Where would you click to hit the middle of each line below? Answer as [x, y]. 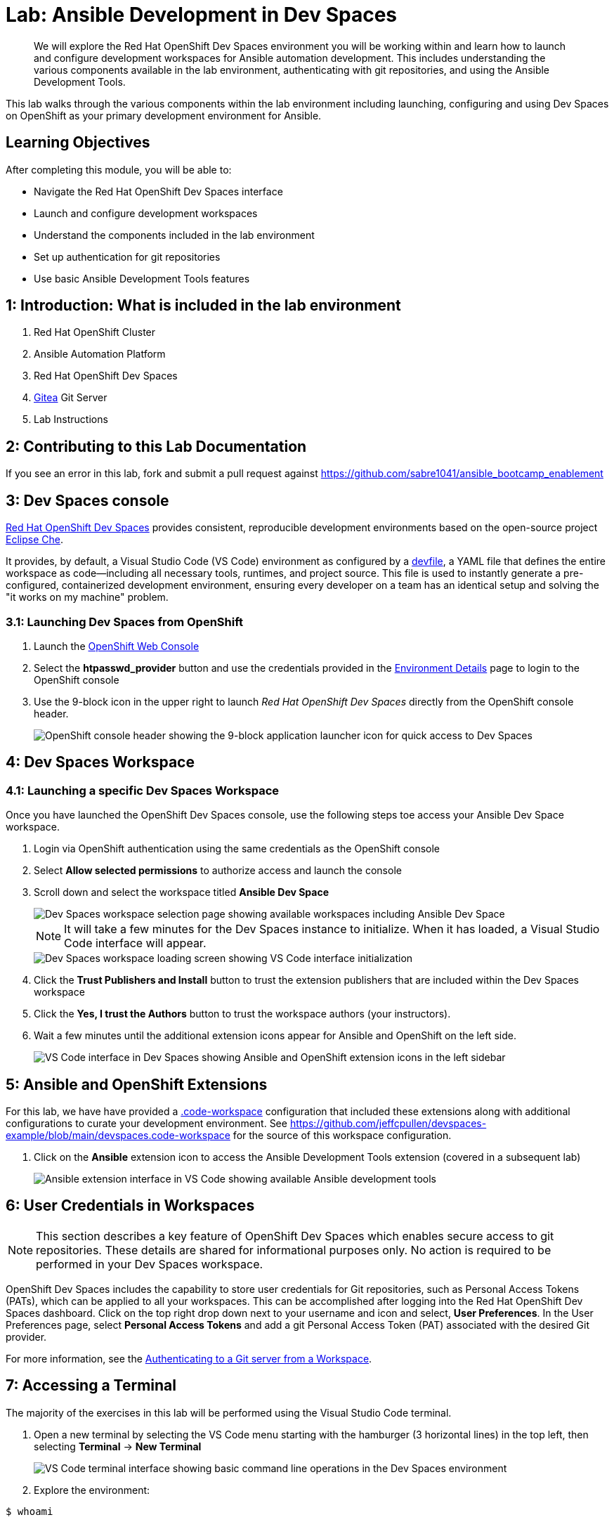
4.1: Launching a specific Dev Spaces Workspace [143, 790]
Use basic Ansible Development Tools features [142, 278]
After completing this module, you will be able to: [119, 169]
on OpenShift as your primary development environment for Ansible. [164, 115]
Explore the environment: [92, 1490]
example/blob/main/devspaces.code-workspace [118, 1135]
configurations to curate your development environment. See [146, 1123]
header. [51, 713]
